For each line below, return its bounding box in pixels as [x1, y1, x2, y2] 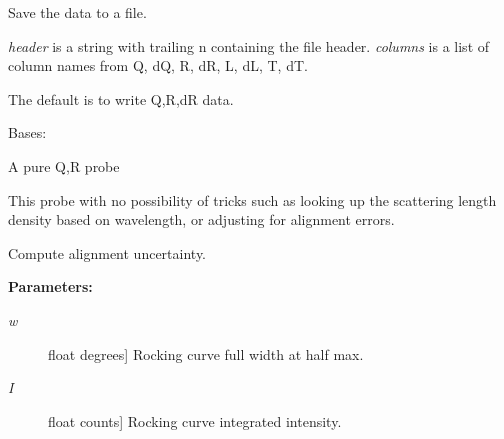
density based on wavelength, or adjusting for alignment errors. [8, 209, 395, 230]
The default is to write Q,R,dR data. [8, 88, 234, 109]
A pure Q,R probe [8, 155, 120, 176]
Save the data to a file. [8, 2, 147, 22]
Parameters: [8, 276, 93, 297]
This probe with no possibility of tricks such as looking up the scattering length [8, 189, 497, 210]
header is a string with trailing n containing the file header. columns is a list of [8, 35, 490, 56]
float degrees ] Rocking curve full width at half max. [48, 343, 364, 364]
